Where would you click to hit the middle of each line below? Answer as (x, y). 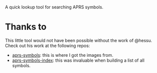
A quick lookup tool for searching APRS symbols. (54, 7)
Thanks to (26, 27)
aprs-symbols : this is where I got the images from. (63, 55)
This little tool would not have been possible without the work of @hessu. (79, 40)
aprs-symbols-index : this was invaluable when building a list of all (78, 60)
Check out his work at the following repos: (48, 46)
